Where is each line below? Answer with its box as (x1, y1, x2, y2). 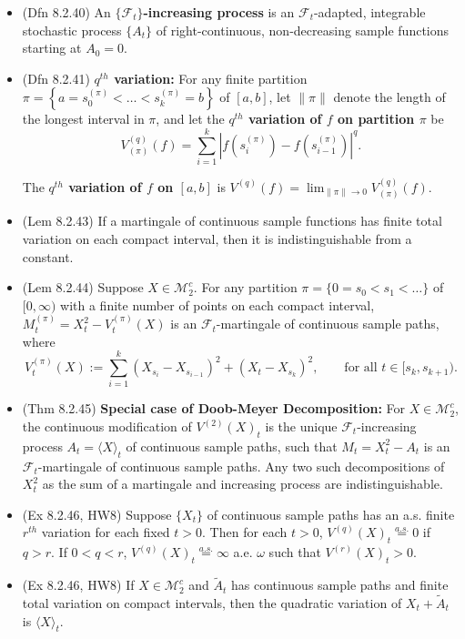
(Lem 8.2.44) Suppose (22, 278, 144, 297)
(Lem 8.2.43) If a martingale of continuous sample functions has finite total (22, 211, 442, 230)
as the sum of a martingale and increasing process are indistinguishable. (42, 474, 443, 493)
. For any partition (193, 278, 298, 297)
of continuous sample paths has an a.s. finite (207, 504, 455, 523)
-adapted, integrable (313, 3, 426, 21)
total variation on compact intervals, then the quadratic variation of (22, 593, 402, 613)
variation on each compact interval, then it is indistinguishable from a (22, 228, 412, 248)
